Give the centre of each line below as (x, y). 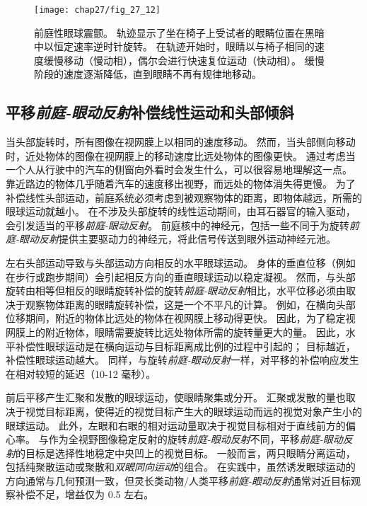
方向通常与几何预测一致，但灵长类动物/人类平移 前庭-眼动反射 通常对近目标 (179, 480)
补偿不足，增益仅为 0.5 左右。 (85, 494)
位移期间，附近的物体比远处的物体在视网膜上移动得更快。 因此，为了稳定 (176, 318)
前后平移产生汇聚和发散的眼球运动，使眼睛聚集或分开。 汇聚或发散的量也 (176, 397)
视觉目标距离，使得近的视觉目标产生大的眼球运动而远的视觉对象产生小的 (193, 411)
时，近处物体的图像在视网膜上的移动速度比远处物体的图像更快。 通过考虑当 (181, 155)
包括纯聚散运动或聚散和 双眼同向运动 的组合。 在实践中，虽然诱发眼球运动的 (181, 467)
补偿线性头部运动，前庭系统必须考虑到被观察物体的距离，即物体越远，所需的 (184, 197)
